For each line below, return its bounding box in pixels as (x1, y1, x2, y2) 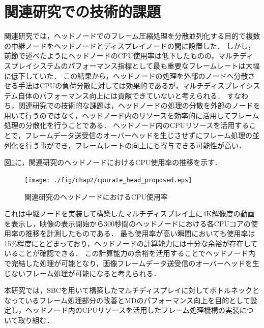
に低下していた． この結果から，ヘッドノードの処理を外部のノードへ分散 (4, 70, 248, 81)
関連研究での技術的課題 (4, 1, 161, 22)
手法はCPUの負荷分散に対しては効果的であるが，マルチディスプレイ (18, 80, 246, 91)
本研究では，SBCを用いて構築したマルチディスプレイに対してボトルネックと (4, 285, 259, 296)
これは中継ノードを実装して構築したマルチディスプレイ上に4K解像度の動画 (4, 208, 255, 219)
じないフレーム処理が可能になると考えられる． (4, 268, 161, 278)
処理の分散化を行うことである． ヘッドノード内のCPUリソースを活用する (4, 120, 249, 130)
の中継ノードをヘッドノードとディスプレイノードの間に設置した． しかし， (4, 40, 255, 51)
